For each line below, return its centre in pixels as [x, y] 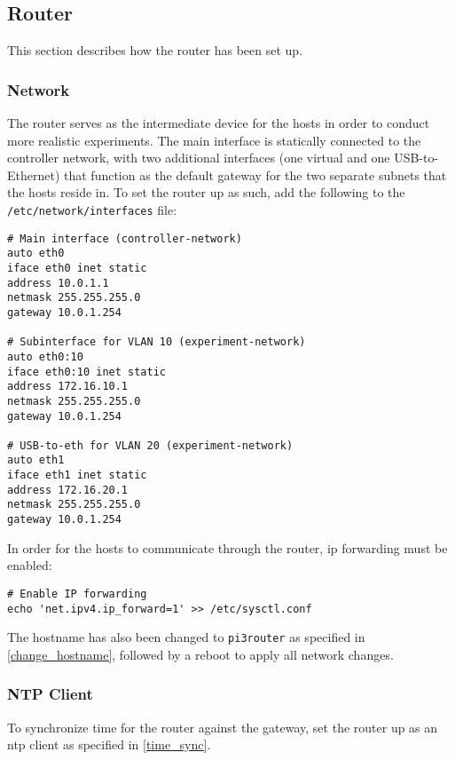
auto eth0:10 [45, 356]
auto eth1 [36, 460]
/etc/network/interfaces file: [92, 209]
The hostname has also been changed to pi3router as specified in [186, 637]
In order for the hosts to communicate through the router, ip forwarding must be [227, 547]
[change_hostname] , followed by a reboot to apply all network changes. [200, 654]
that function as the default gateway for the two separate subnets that [255, 174]
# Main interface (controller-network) [125, 238]
